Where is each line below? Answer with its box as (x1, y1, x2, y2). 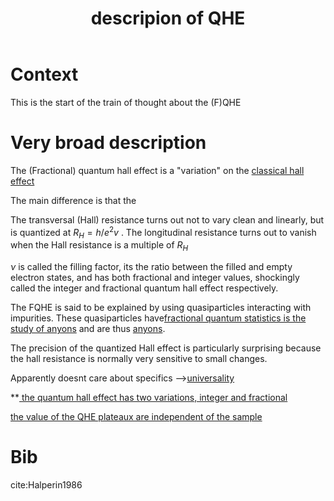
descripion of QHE (90, 7, 246, 30)
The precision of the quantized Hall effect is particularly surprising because (10, 342, 322, 354)
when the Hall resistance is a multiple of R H (10, 239, 189, 254)
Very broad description (10, 132, 207, 154)
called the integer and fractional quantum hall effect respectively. (10, 282, 279, 294)
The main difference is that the (10, 194, 137, 206)
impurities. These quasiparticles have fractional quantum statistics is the (10, 312, 307, 324)
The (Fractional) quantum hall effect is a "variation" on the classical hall (10, 164, 305, 176)
